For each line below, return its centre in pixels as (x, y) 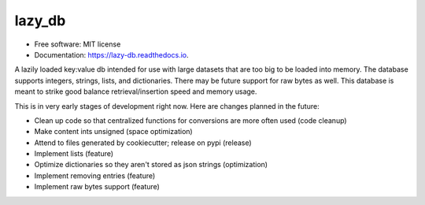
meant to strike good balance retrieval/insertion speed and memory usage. (136, 91)
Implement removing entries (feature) (95, 175)
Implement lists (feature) (74, 154)
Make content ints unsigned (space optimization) (113, 132)
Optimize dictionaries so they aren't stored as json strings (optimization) (151, 165)
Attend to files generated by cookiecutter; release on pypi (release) (143, 143)
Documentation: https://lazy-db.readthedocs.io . (111, 54)
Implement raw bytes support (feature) (97, 187)
